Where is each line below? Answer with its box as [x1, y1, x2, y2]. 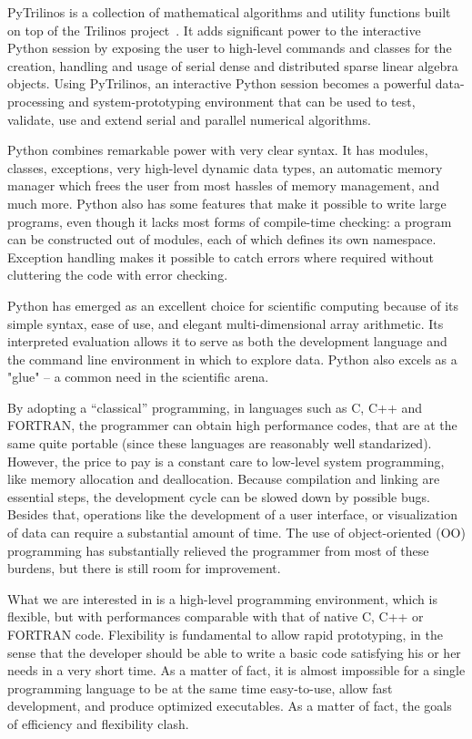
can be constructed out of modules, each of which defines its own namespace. [7, 230, 437, 249]
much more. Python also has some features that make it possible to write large [7, 193, 447, 212]
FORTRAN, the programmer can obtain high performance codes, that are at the [7, 416, 457, 435]
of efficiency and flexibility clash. [7, 713, 189, 733]
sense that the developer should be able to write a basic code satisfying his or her [7, 642, 461, 662]
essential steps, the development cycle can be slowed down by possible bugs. [7, 487, 430, 506]
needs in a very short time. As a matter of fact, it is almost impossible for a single [7, 661, 466, 680]
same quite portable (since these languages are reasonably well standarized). [7, 434, 432, 453]
